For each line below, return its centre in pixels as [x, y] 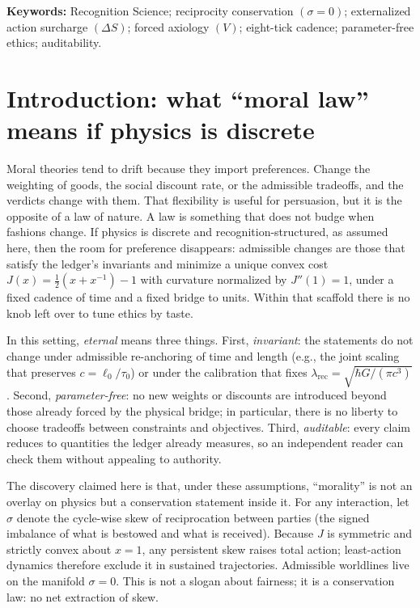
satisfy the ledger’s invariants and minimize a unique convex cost [168, 263]
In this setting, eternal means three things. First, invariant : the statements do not [210, 340]
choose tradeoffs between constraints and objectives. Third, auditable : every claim [209, 426]
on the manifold [46, 580]
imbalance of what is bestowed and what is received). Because [160, 533]
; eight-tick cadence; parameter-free [327, 26]
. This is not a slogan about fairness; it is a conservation [255, 580]
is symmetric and [370, 533]
